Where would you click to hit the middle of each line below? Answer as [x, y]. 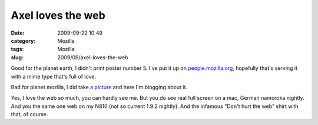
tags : [17, 49]
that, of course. [29, 114]
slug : [17, 57]
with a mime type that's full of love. [54, 76]
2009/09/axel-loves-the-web [93, 57]
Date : [18, 33]
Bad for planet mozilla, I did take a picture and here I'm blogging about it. [99, 87]
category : [23, 40]
